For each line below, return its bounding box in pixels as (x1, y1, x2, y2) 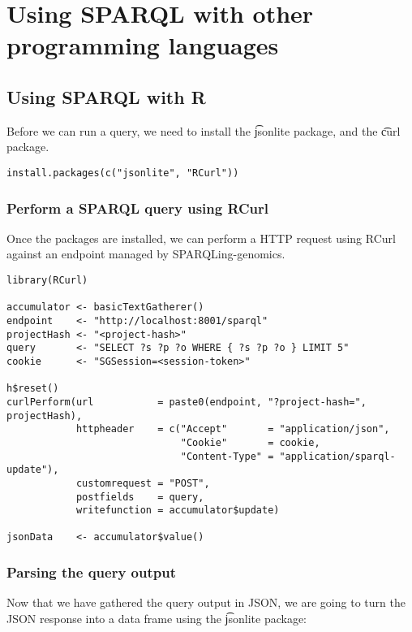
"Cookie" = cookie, (180, 436, 320, 448)
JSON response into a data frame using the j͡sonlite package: (6, 609, 307, 626)
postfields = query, (75, 491, 204, 503)
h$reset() (6, 383, 59, 395)
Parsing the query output (6, 562, 177, 582)
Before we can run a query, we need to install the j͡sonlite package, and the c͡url (6, 122, 401, 139)
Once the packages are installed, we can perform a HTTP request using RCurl (6, 229, 396, 246)
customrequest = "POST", (75, 477, 210, 489)
